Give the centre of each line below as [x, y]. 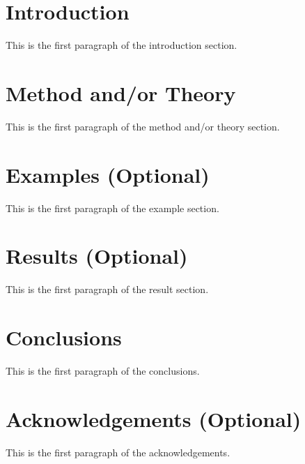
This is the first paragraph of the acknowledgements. [118, 452]
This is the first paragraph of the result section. [107, 289]
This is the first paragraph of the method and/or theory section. [143, 126]
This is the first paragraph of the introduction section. [122, 45]
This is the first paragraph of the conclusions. [103, 371]
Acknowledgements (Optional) [154, 418]
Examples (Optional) [108, 174]
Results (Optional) [97, 256]
